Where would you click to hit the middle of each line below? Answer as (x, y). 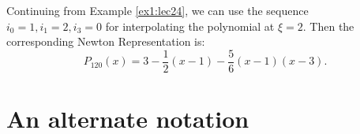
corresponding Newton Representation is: (106, 41)
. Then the (328, 26)
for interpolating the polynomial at (190, 26)
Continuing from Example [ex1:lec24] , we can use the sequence (157, 10)
